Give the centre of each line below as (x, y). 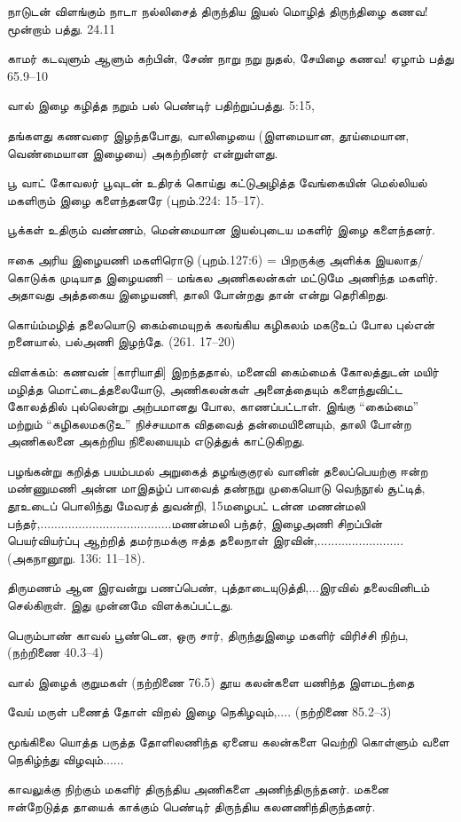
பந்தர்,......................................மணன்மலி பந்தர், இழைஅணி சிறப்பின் (195, 522)
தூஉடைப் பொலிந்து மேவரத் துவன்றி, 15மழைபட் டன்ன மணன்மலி (187, 506)
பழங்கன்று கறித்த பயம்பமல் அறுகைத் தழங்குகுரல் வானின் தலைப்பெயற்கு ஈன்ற (218, 470)
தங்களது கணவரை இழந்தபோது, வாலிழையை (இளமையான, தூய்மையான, (208, 134)
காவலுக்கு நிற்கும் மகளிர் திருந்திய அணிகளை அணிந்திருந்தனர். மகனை (198, 789)
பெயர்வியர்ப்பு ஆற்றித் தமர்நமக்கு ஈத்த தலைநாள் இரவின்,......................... (206, 540)
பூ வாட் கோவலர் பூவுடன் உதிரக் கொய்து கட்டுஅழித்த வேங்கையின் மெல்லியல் (217, 182)
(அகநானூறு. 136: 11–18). (76, 557)
